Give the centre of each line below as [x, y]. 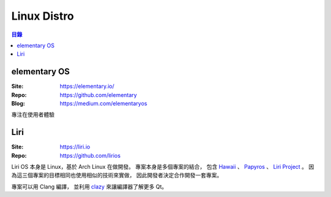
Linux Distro [43, 16]
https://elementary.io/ [87, 87]
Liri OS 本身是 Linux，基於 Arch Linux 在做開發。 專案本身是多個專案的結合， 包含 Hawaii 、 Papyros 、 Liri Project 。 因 [163, 167]
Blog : [18, 104]
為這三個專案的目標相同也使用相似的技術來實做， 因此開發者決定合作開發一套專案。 [117, 176]
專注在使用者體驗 [33, 115]
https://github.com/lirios [90, 155]
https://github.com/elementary [98, 95]
